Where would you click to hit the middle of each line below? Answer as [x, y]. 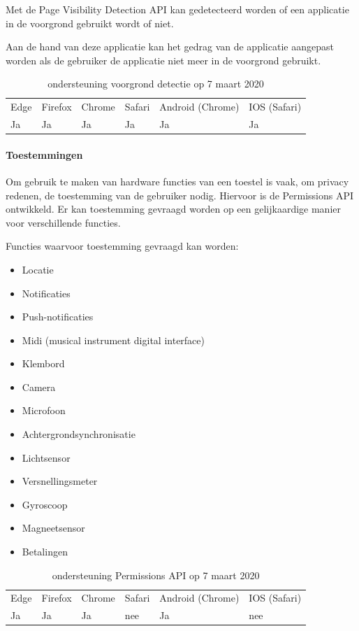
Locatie [38, 269]
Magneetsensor [53, 528]
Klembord [43, 363]
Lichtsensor [46, 457]
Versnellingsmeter [60, 481]
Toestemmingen [44, 154]
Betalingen [45, 552]
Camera [39, 387]
